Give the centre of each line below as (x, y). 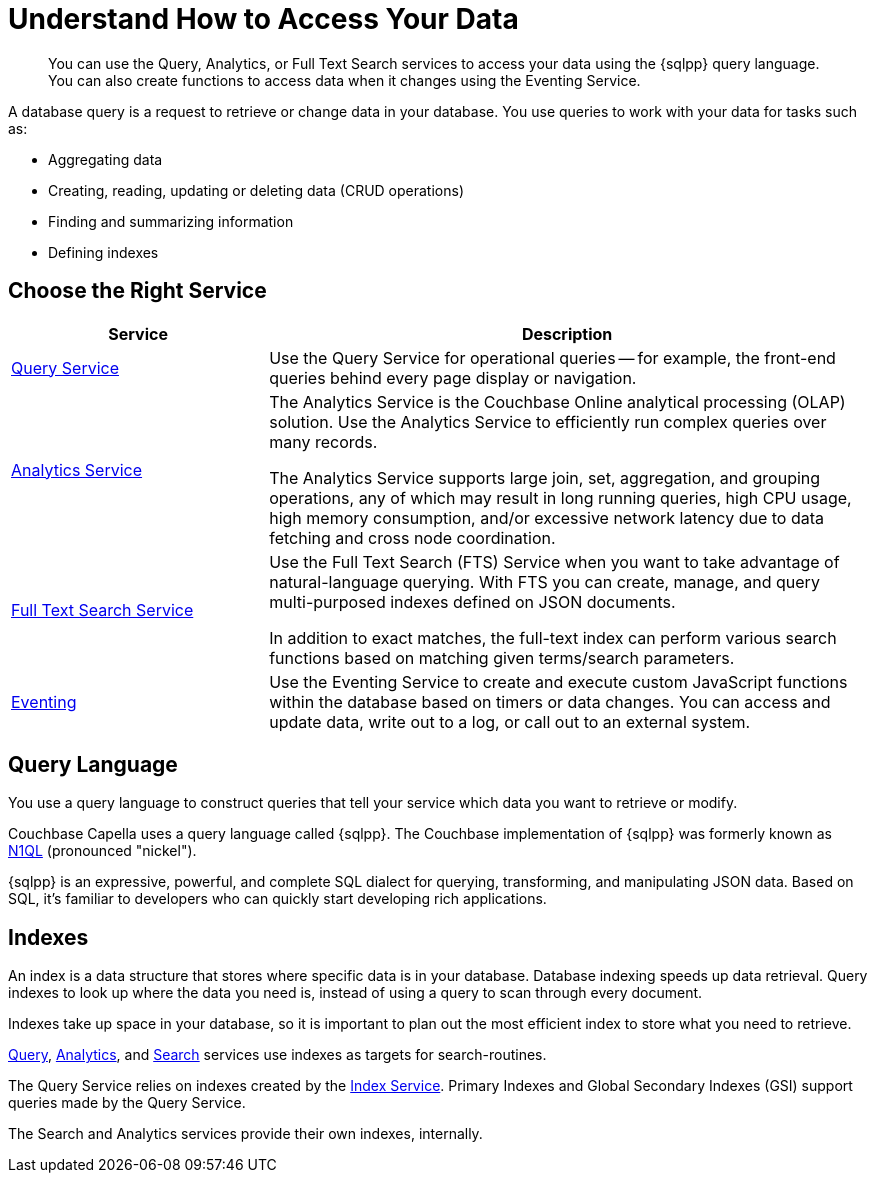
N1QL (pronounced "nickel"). (102, 851)
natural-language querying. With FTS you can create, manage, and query (544, 581)
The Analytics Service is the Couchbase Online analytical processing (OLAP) (557, 401)
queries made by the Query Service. (127, 1103)
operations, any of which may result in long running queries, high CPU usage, (560, 497)
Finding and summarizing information (171, 221)
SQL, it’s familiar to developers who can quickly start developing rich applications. (277, 899)
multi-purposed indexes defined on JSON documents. (472, 601)
